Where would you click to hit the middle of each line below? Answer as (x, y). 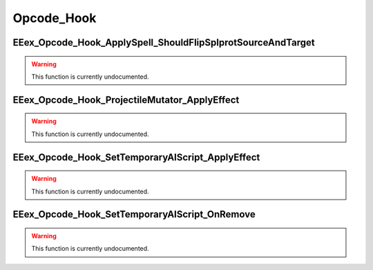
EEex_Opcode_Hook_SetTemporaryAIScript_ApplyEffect (136, 157)
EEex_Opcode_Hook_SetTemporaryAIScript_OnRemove (134, 214)
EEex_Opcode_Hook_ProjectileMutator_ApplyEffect (126, 100)
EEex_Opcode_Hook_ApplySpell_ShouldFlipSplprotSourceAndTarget (164, 42)
